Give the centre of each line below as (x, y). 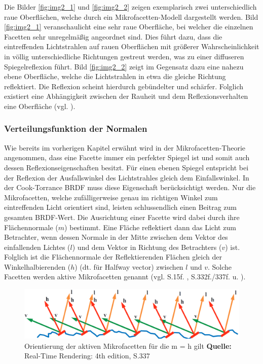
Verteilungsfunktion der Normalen (76, 129)
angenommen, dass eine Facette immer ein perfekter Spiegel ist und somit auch (127, 157)
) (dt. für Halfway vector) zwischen (129, 266)
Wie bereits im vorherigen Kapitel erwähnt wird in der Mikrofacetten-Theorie (125, 147)
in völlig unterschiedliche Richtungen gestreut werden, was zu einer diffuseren (124, 56)
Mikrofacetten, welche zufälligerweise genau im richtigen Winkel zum (111, 197)
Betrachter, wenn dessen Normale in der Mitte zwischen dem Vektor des (116, 237)
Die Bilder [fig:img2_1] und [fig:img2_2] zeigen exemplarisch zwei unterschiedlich (130, 7)
